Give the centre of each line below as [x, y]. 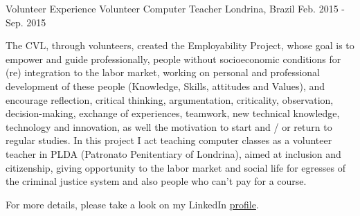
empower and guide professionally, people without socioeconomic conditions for [173, 58]
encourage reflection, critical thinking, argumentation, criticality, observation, [170, 99]
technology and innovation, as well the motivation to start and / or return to [169, 126]
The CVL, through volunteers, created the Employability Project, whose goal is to [180, 45]
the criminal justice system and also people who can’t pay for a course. [156, 181]
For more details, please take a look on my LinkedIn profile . [132, 204]
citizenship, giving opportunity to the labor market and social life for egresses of [175, 167]
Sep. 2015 [26, 22]
